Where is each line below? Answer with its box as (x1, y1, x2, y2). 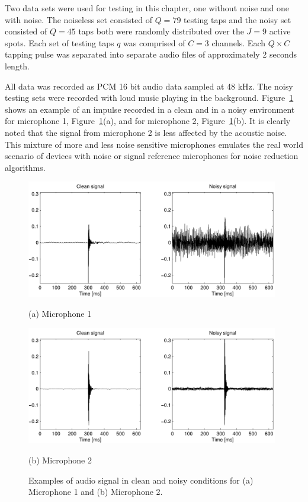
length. (5, 59, 30, 72)
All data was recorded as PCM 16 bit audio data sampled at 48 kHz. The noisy (5, 80, 293, 92)
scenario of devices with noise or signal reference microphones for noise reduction (5, 150, 299, 162)
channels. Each (211, 36, 265, 49)
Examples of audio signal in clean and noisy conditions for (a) (28, 474, 254, 486)
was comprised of (123, 36, 185, 49)
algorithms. (5, 161, 46, 173)
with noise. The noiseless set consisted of (5, 13, 152, 26)
